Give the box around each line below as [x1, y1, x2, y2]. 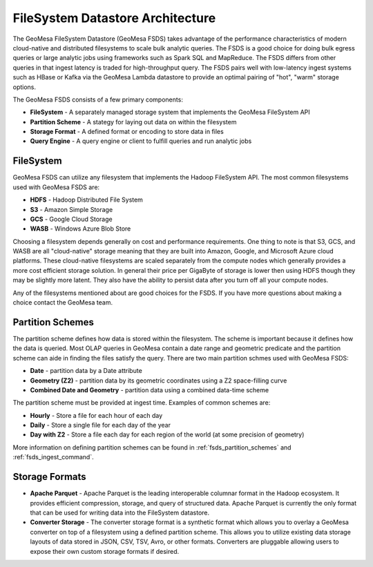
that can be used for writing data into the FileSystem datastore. [30, 508, 210, 517]
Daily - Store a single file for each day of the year [30, 421, 171, 430]
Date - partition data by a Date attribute [30, 367, 143, 375]
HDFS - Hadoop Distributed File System [30, 195, 143, 204]
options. [12, 83, 37, 91]
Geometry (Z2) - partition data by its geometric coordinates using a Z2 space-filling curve [30, 376, 287, 385]
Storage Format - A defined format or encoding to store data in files [30, 128, 224, 136]
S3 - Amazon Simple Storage [30, 205, 113, 213]
